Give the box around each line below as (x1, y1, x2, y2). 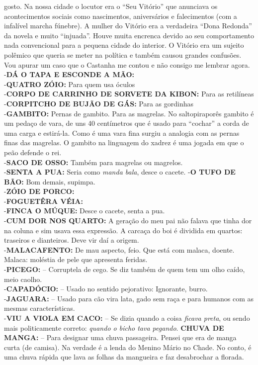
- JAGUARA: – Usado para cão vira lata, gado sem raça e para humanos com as (4, 293, 254, 303)
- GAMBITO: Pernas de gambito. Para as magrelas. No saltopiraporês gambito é (4, 108, 254, 118)
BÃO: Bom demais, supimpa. (4, 176, 95, 186)
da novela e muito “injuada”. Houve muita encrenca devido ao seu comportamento (4, 30, 254, 40)
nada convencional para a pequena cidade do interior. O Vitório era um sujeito (4, 40, 244, 50)
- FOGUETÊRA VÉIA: (4, 195, 83, 206)
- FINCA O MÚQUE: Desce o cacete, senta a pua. (4, 205, 165, 216)
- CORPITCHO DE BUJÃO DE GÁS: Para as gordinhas (4, 98, 194, 108)
